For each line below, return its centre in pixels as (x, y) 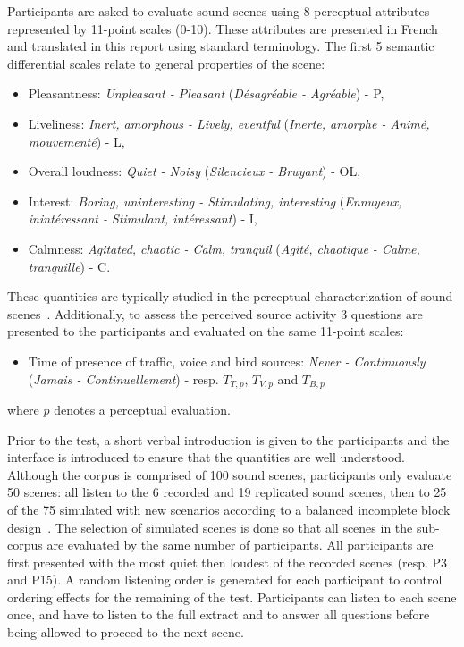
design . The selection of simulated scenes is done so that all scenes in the (210, 527)
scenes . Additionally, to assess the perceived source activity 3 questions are (215, 313)
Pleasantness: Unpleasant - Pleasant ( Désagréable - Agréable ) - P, (206, 93)
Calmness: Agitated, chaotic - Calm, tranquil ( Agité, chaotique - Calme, (224, 248)
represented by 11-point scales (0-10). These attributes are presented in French (223, 28)
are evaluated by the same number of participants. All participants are (240, 545)
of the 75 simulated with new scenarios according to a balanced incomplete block (229, 509)
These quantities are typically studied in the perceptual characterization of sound (230, 296)
